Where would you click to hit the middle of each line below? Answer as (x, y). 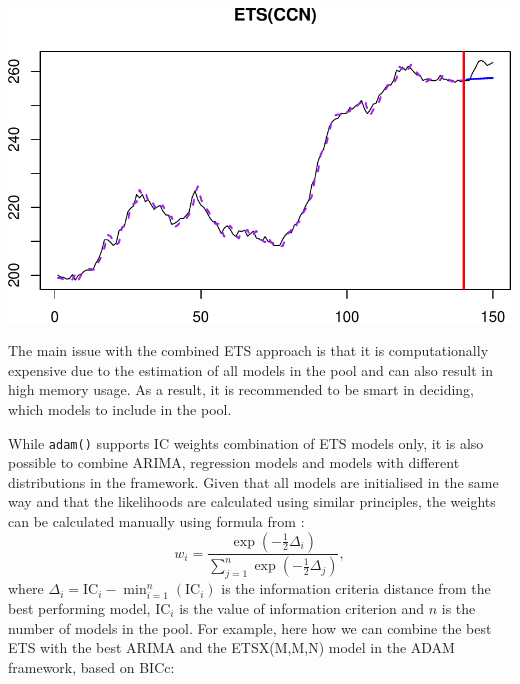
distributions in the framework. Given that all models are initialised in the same (253, 481)
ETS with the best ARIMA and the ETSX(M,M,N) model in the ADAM (231, 647)
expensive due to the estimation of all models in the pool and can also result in (250, 369)
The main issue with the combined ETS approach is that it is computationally (248, 350)
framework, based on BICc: (91, 666)
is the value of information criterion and (302, 607)
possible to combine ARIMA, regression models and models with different (234, 462)
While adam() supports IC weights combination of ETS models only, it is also (246, 442)
